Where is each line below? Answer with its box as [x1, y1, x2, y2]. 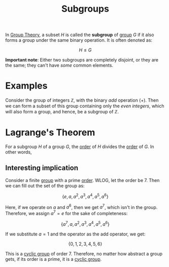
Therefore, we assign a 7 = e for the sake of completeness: [5, 210, 128, 216]
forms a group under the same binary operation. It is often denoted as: [5, 37, 153, 43]
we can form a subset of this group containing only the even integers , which [5, 103, 164, 109]
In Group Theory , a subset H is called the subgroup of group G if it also [5, 32, 154, 38]
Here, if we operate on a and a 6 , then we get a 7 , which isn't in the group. [5, 203, 158, 210]
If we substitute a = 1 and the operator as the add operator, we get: [5, 231, 146, 237]
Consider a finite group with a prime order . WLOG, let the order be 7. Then [5, 177, 160, 183]
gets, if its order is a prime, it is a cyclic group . [5, 256, 102, 262]
